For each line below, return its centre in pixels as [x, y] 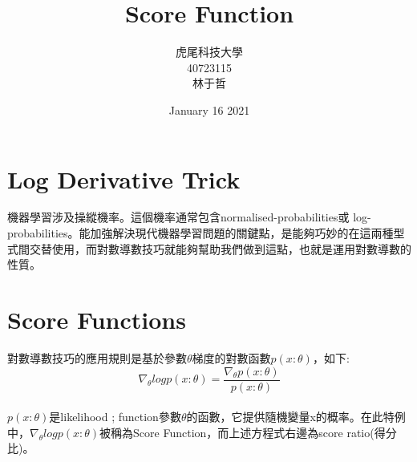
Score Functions [97, 319]
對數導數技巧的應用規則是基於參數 [97, 357]
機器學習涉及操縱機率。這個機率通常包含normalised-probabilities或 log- [189, 217]
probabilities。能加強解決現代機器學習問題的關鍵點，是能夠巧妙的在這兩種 [200, 233]
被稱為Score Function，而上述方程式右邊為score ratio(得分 [248, 432]
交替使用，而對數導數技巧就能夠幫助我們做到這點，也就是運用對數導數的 [220, 248]
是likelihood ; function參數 [115, 417]
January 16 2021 [209, 109]
